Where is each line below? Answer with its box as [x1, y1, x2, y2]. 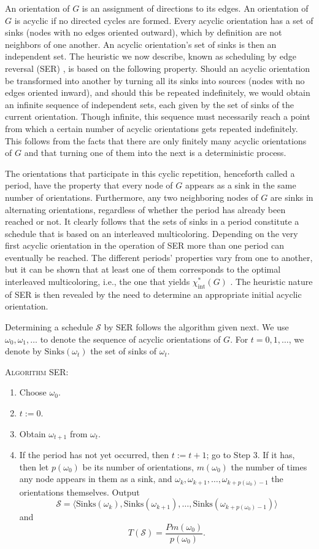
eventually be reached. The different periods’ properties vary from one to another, [5, 251, 313, 263]
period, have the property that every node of [5, 179, 173, 192]
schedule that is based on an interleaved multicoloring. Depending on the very [5, 227, 298, 239]
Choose [19, 386, 47, 399]
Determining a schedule [5, 321, 93, 333]
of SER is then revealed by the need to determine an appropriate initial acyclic [5, 287, 302, 300]
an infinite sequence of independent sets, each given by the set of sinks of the [5, 98, 294, 111]
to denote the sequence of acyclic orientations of [40, 332, 221, 345]
